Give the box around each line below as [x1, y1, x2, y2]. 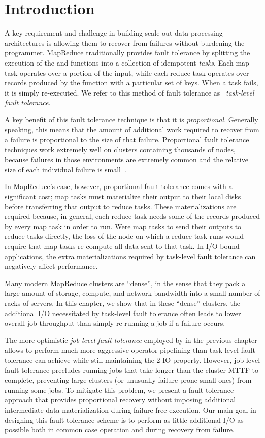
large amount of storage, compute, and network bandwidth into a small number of [5, 288, 260, 298]
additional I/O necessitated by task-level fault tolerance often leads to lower [5, 307, 241, 318]
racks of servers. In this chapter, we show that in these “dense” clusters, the [5, 297, 240, 308]
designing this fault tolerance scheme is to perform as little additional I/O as [5, 414, 244, 425]
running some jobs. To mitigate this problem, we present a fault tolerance [5, 384, 234, 395]
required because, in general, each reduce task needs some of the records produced [5, 211, 260, 222]
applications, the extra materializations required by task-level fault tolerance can [5, 251, 256, 261]
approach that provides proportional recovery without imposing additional [5, 394, 236, 405]
